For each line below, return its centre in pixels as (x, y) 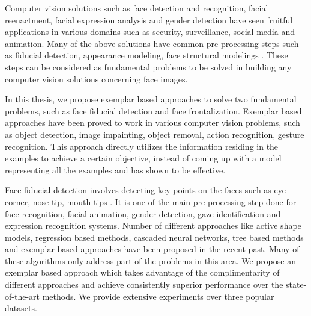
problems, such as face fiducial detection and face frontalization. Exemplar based (153, 110)
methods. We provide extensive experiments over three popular (158, 296)
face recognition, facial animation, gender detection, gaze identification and (143, 213)
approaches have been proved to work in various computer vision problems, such (152, 122)
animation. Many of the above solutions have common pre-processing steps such (152, 43)
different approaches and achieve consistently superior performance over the (144, 284)
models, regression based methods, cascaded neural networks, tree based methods (154, 237)
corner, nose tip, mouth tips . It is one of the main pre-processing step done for (151, 201)
